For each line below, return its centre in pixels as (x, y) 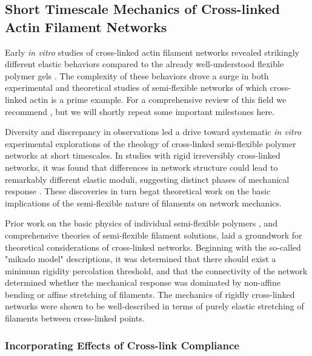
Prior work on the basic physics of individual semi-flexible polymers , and (141, 223)
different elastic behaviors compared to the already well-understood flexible (144, 64)
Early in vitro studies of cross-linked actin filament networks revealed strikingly (152, 52)
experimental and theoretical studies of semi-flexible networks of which (136, 87)
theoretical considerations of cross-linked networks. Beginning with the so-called (153, 247)
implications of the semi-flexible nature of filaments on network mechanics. (143, 203)
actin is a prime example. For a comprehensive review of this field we (158, 99)
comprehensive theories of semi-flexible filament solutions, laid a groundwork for (154, 235)
